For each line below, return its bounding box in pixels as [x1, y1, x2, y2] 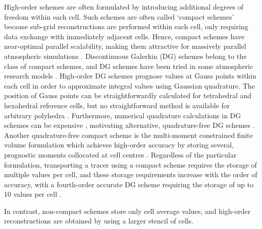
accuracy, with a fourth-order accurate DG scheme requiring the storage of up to [4, 179, 254, 189]
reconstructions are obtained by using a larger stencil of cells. [4, 215, 194, 226]
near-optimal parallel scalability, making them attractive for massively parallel [4, 41, 246, 51]
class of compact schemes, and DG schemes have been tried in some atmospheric [4, 60, 253, 71]
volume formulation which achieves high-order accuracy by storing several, [4, 139, 234, 150]
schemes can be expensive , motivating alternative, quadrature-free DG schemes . [4, 120, 255, 130]
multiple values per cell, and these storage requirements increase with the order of [4, 169, 257, 180]
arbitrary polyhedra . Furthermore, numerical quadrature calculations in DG [4, 110, 241, 120]
